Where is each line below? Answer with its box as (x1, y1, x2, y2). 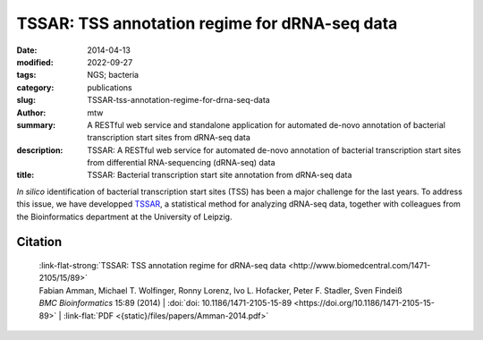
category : (16, 81, 55, 93)
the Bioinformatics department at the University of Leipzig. (16, 211, 233, 222)
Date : (16, 45, 38, 55)
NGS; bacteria (87, 70, 139, 81)
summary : (16, 119, 56, 130)
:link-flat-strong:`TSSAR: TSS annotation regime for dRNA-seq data (38, 260, 286, 271)
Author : (16, 107, 47, 118)
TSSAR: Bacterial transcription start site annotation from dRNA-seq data (87, 170, 352, 181)
